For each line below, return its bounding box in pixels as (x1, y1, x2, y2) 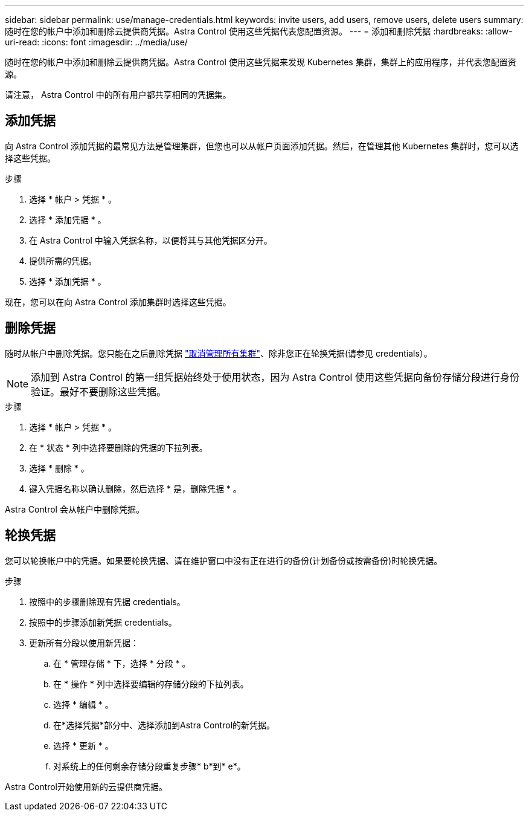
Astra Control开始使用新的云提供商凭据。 (5, 781, 167, 792)
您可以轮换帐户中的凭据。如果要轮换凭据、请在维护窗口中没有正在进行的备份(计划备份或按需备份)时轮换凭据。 (5, 555, 443, 566)
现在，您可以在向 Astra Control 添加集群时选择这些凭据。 (5, 296, 231, 307)
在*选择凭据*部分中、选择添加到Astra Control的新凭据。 (53, 719, 275, 730)
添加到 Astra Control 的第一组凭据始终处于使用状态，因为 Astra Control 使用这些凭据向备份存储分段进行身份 (31, 371, 519, 383)
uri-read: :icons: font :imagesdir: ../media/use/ (5, 37, 188, 47)
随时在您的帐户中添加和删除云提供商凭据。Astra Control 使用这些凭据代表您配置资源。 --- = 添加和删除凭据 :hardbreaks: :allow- (5, 26, 513, 36)
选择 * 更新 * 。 (53, 740, 114, 751)
